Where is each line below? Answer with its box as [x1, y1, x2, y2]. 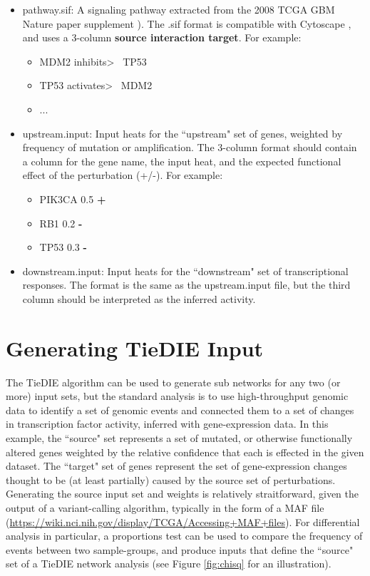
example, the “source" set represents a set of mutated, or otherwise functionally [6, 431, 353, 445]
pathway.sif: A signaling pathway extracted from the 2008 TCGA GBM [22, 2, 335, 16]
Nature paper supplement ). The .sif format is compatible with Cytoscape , [22, 16, 351, 31]
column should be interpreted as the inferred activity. [22, 291, 256, 306]
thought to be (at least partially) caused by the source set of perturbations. [6, 472, 336, 487]
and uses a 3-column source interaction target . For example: [22, 30, 302, 45]
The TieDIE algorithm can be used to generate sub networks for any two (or [6, 374, 341, 389]
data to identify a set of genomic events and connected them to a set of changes [6, 402, 354, 417]
